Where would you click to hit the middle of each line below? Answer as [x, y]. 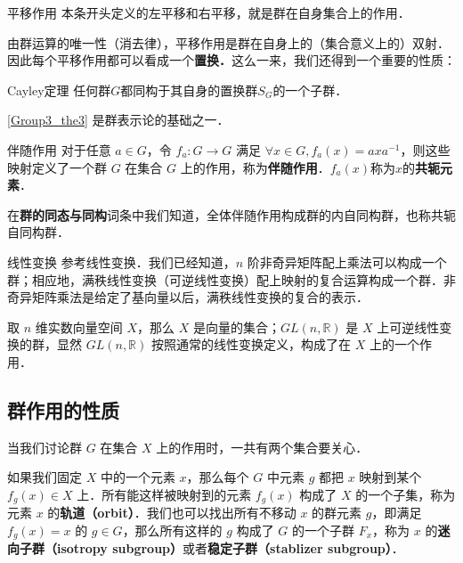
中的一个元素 [138, 477]
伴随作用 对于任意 [59, 149]
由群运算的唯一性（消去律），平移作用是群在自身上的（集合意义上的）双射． [228, 42]
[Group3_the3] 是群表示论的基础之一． [118, 120]
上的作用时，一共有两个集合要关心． [262, 447]
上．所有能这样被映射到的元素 [164, 494]
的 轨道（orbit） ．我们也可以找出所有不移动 [172, 513]
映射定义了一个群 [57, 167]
